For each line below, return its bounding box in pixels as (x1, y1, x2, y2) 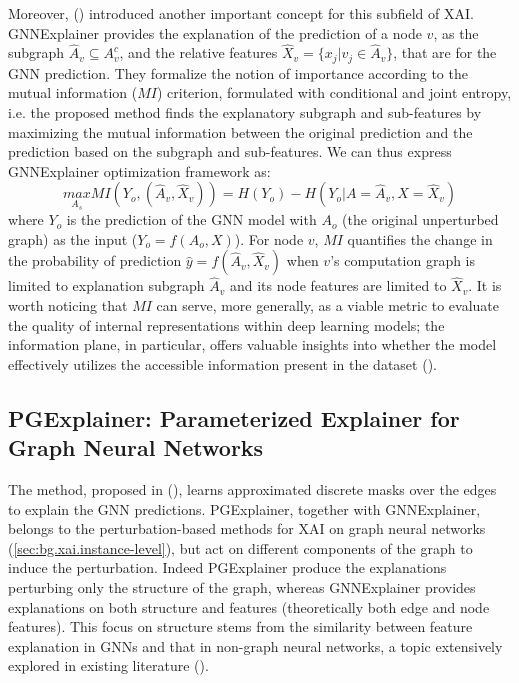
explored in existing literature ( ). (8, 655, 209, 676)
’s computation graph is (330, 250, 476, 271)
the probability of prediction (8, 250, 182, 271)
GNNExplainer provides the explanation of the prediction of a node (8, 22, 422, 43)
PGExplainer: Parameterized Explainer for (8, 402, 460, 433)
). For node (234, 228, 304, 249)
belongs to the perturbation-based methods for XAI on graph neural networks (8, 518, 486, 539)
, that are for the (393, 42, 497, 63)
